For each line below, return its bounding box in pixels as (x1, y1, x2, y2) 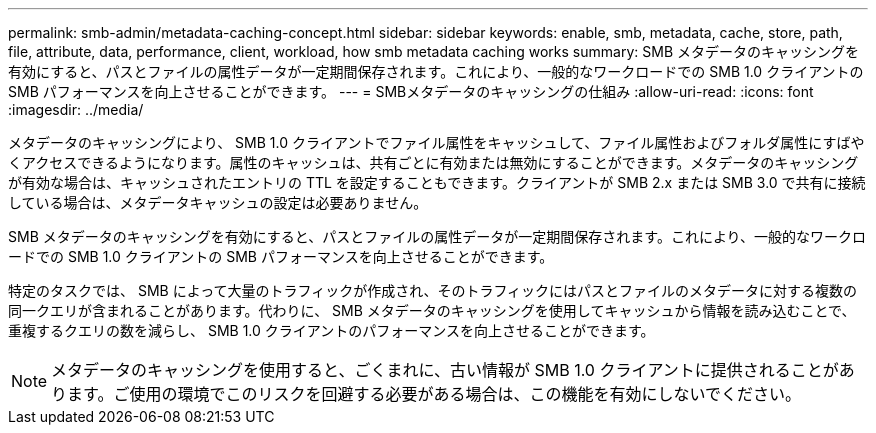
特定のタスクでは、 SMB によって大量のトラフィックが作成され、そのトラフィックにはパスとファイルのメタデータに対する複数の (8, 282, 858, 299)
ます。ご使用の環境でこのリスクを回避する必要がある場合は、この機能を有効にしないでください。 (67, 384, 801, 404)
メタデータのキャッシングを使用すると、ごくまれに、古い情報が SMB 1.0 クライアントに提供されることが (51, 360, 839, 380)
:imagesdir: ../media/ (8, 101, 144, 118)
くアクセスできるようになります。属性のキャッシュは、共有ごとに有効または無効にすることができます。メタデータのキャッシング (8, 154, 859, 171)
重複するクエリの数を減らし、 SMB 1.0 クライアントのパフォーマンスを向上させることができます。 (8, 322, 655, 339)
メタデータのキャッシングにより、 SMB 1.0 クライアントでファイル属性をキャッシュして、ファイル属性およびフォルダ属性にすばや (8, 134, 865, 151)
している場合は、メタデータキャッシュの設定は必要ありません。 (8, 194, 428, 211)
